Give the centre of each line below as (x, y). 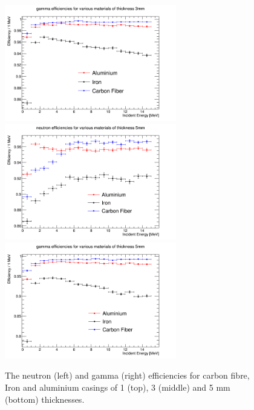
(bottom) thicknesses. (45, 399)
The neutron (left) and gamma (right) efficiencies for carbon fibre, (127, 375)
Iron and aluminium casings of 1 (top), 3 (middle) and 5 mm (118, 387)
